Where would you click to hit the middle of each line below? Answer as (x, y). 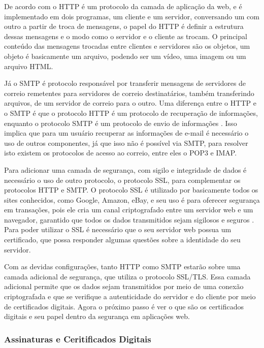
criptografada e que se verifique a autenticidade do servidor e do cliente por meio (130, 296)
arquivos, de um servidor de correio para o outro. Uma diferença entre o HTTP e (130, 103)
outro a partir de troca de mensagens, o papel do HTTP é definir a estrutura (124, 26)
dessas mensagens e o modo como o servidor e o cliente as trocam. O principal (126, 36)
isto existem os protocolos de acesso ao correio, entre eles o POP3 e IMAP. (121, 153)
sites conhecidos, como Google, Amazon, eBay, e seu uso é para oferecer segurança (132, 199)
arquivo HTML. (29, 66)
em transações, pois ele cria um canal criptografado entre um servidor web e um (129, 210)
